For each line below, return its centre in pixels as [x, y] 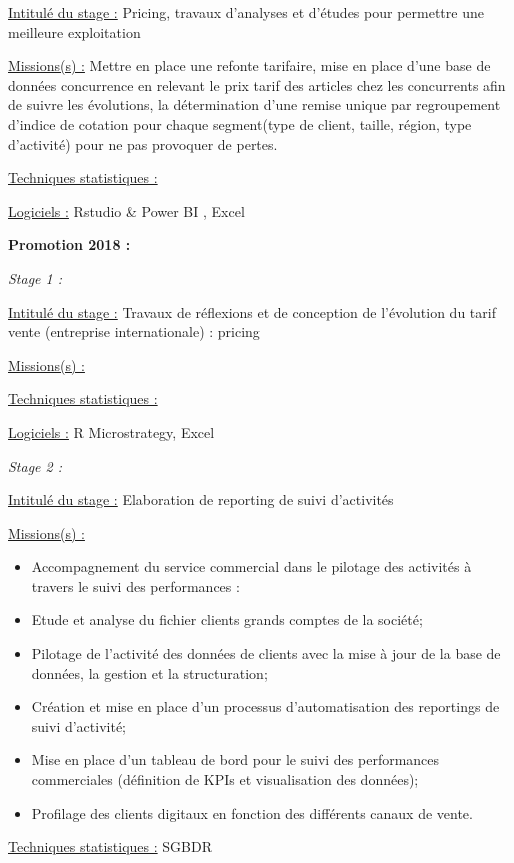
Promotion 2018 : [69, 244]
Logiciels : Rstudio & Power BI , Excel [126, 210]
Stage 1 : [35, 277]
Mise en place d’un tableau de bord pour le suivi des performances [235, 759]
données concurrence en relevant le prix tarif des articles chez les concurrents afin [257, 84]
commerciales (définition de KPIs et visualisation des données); [225, 779]
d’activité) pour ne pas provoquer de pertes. [143, 143]
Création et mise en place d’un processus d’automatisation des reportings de [265, 706]
